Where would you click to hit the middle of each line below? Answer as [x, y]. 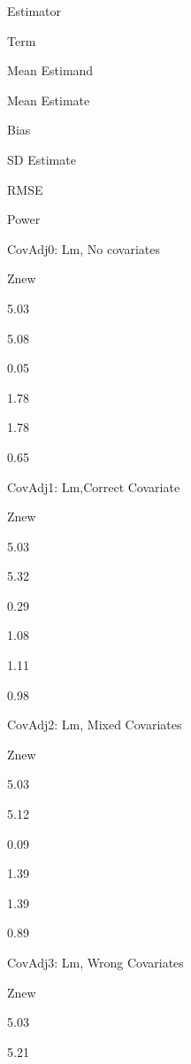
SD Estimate [42, 159]
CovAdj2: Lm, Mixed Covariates [95, 725]
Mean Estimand [50, 70]
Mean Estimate [49, 100]
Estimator [34, 11]
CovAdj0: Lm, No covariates [84, 248]
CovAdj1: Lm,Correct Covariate [94, 486]
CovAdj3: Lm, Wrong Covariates [95, 962]
